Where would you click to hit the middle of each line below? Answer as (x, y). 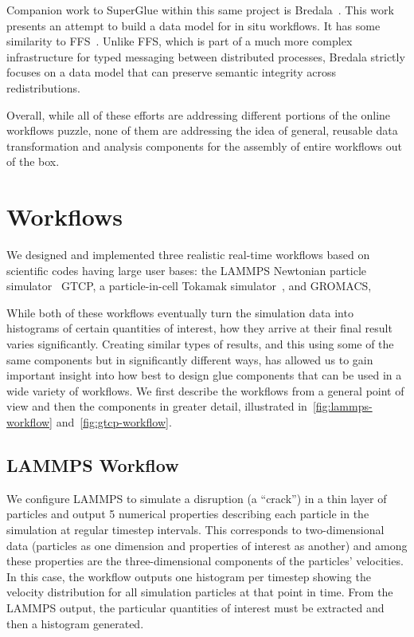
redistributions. (43, 87)
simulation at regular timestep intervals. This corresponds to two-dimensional (195, 529)
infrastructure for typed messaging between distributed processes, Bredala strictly (206, 56)
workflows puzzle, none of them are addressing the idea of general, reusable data (202, 130)
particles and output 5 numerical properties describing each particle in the (188, 514)
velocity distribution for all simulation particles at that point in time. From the (200, 592)
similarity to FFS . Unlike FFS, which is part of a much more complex (180, 41)
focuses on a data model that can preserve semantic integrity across (171, 72)
